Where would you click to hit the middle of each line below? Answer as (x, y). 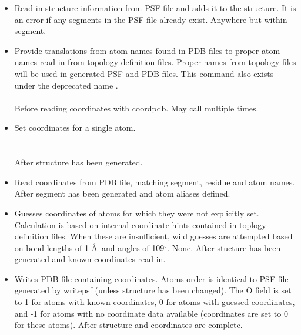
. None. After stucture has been (224, 247)
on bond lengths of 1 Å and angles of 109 (89, 247)
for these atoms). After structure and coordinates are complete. (128, 325)
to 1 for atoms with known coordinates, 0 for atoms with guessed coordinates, (155, 302)
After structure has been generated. (78, 162)
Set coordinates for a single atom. (75, 128)
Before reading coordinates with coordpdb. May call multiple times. (136, 108)
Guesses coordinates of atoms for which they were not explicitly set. (137, 213)
